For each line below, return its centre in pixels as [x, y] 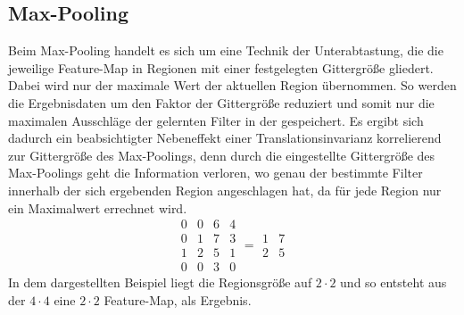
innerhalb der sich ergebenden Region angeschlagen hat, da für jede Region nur [225, 190]
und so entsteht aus [394, 282]
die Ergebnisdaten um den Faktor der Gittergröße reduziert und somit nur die [221, 102]
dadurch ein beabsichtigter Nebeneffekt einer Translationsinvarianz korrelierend [225, 138]
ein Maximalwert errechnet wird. [98, 207]
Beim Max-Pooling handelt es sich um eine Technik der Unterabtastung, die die [226, 50]
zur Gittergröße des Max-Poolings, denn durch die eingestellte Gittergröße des [222, 155]
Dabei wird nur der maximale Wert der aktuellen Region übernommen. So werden [232, 85]
